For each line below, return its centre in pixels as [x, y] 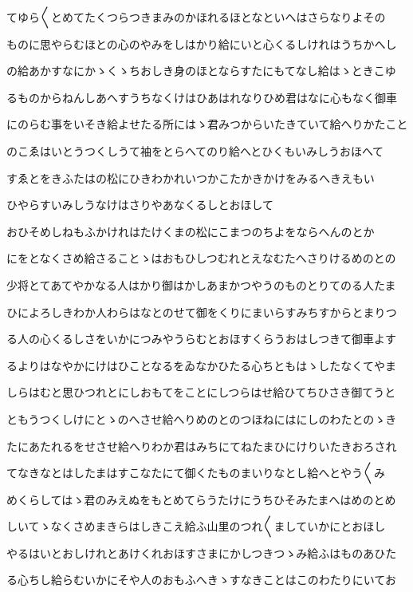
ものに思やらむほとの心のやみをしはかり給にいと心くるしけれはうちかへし [202, 43]
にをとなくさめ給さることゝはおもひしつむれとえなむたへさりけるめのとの [201, 258]
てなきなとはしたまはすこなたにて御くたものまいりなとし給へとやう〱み [196, 473]
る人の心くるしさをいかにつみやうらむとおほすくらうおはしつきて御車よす [201, 339]
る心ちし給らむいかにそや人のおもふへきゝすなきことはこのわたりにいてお [201, 580]
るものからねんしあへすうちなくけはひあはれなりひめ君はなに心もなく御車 [202, 97]
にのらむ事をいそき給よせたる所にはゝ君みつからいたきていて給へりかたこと [207, 124]
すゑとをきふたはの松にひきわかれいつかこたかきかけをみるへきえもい [191, 178]
